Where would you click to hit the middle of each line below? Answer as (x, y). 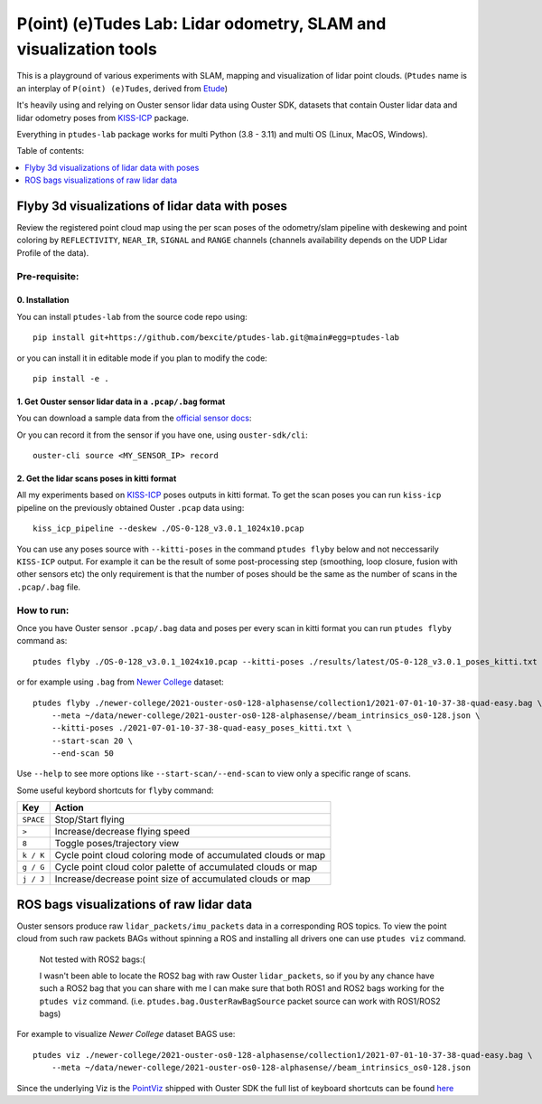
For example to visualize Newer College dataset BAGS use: (126, 1034)
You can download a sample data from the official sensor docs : (134, 418)
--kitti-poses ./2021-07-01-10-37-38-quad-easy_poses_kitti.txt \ (201, 728)
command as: (42, 641)
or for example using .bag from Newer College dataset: (121, 682)
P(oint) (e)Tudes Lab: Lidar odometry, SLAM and (201, 24)
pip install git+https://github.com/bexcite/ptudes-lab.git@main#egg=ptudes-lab (216, 338)
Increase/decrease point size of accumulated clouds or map (182, 879)
